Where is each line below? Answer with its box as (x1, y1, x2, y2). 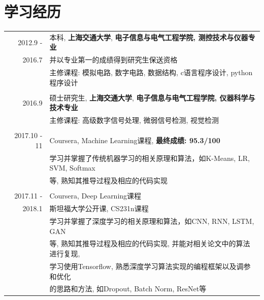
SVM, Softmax (49, 162, 95, 173)
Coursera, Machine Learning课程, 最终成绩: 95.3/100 (49, 135, 220, 146)
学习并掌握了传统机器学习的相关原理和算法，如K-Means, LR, (49, 152, 250, 163)
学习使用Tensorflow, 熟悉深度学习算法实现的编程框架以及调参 (49, 260, 251, 271)
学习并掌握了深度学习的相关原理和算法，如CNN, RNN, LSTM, (49, 216, 254, 226)
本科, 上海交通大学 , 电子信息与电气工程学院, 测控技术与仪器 (49, 31, 248, 42)
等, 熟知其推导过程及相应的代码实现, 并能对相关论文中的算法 (49, 238, 250, 249)
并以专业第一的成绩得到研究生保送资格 (49, 54, 178, 65)
